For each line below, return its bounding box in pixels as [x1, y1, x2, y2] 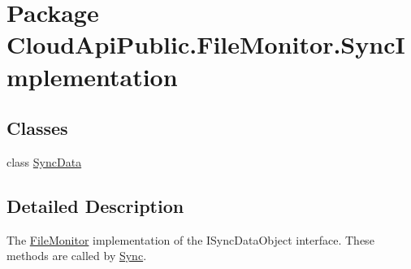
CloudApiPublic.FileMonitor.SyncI [6, 28, 405, 61]
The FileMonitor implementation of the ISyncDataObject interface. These [6, 231, 374, 248]
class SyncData [6, 153, 82, 170]
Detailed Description [6, 193, 184, 218]
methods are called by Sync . [6, 247, 147, 264]
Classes [6, 115, 68, 141]
